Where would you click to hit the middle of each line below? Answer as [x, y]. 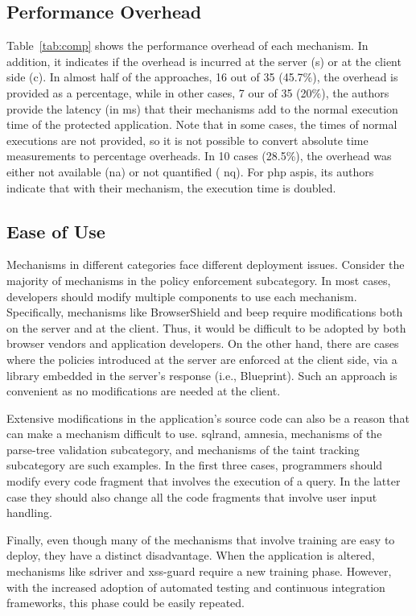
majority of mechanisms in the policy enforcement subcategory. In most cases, [199, 280]
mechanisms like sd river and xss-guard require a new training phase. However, [199, 571]
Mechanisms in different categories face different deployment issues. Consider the [206, 265]
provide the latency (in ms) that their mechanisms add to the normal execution [202, 108]
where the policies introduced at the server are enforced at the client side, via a [202, 359]
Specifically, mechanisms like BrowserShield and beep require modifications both [205, 312]
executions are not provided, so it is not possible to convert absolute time [187, 140]
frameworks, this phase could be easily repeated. [126, 603]
